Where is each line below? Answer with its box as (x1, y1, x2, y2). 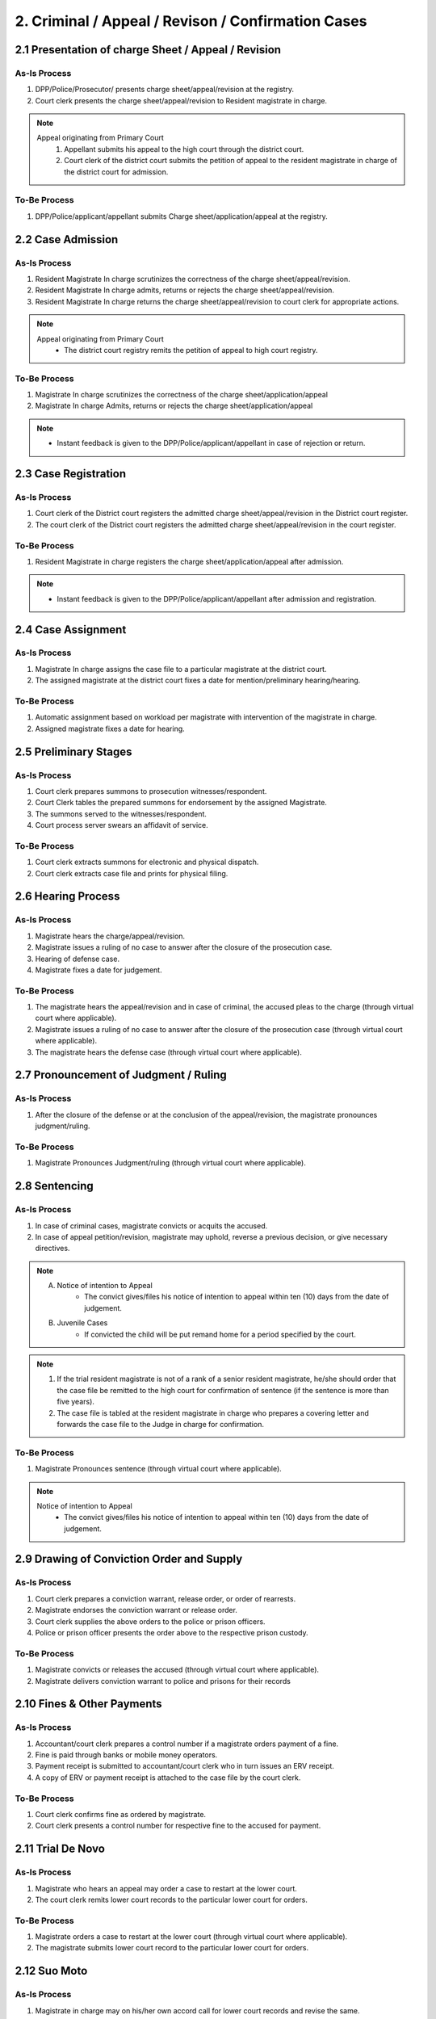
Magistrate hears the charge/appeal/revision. (35, 931, 186, 941)
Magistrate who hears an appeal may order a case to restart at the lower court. (35, 1883, 298, 1893)
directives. (35, 1244, 70, 1253)
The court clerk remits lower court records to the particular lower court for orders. (35, 1895, 308, 1904)
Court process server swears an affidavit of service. (35, 821, 209, 830)
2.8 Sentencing (15, 1179, 94, 1193)
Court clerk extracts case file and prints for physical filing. (35, 868, 228, 878)
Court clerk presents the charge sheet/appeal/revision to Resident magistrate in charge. (35, 95, 327, 105)
